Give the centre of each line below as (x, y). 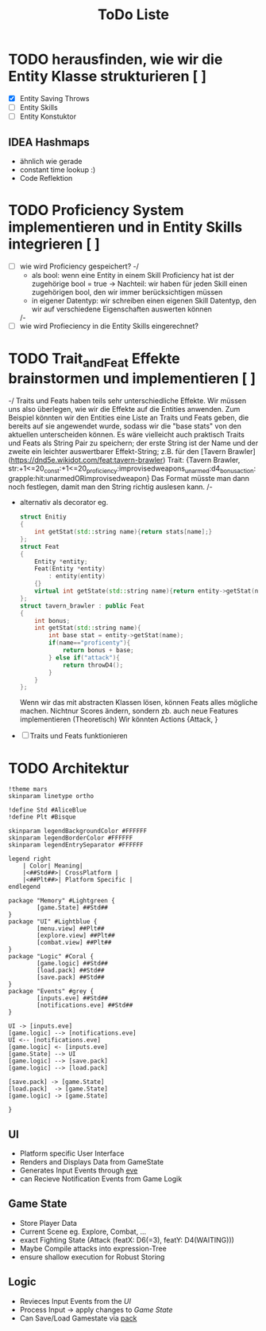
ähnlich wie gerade (51, 161)
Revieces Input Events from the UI (75, 1301)
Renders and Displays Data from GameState (92, 1162)
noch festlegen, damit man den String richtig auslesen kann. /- (110, 487)
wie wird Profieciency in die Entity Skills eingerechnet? (109, 326)
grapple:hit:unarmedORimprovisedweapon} (79, 479)
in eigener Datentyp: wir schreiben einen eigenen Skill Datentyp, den (144, 300)
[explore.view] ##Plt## (76, 936)
